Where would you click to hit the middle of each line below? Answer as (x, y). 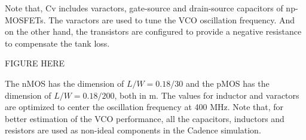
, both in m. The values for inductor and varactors (207, 95)
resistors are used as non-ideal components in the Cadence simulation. (133, 130)
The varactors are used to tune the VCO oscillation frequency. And (172, 19)
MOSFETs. (25, 19)
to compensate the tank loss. (57, 43)
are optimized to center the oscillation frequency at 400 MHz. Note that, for (144, 107)
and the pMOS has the (227, 83)
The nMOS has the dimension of (65, 83)
